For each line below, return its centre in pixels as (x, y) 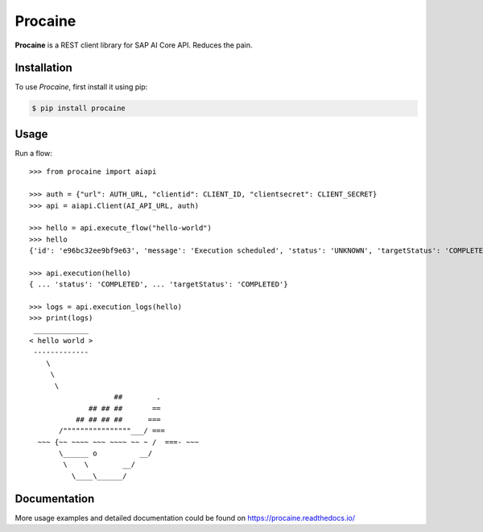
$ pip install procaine (79, 108)
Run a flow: (33, 153)
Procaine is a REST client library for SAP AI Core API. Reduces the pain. (134, 45)
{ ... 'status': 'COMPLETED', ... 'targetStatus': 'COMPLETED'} (159, 285)
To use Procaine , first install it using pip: (81, 87)
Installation (43, 68)
